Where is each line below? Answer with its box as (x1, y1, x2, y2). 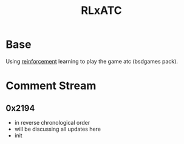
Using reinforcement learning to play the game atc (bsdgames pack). (5, 57, 179, 65)
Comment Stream (5, 79, 97, 93)
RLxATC (81, 4, 122, 18)
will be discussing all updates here (14, 125, 101, 133)
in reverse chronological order (14, 119, 90, 126)
